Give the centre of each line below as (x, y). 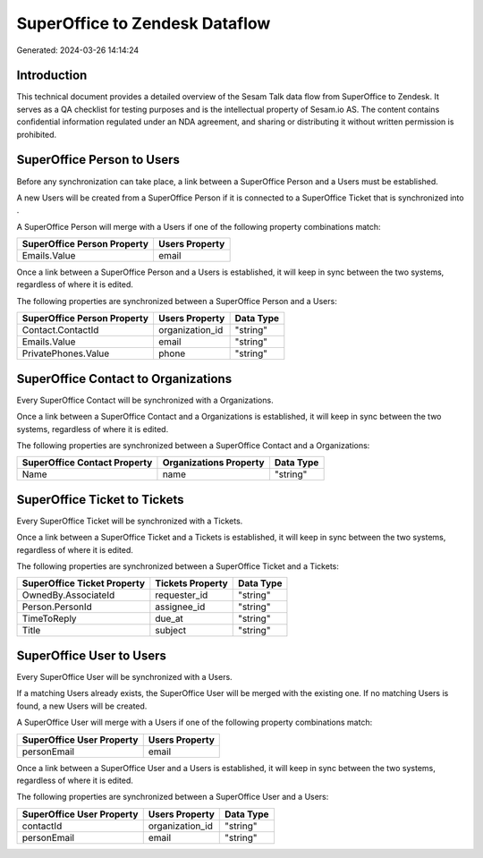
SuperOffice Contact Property (87, 463)
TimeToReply (49, 619)
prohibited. (37, 134)
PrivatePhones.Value (66, 353)
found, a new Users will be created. (82, 706)
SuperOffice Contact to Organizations (124, 379)
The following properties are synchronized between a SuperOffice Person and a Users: (177, 301)
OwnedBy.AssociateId (68, 595)
